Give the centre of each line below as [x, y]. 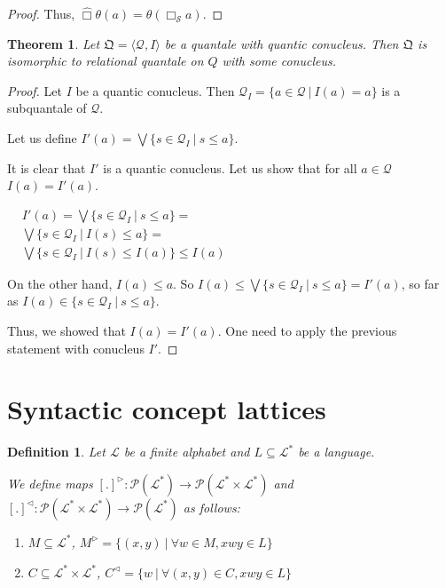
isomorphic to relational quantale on [106, 61]
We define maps [50, 483]
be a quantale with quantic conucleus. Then [282, 43]
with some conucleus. [279, 61]
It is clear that [47, 167]
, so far [420, 283]
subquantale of [47, 108]
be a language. [336, 452]
